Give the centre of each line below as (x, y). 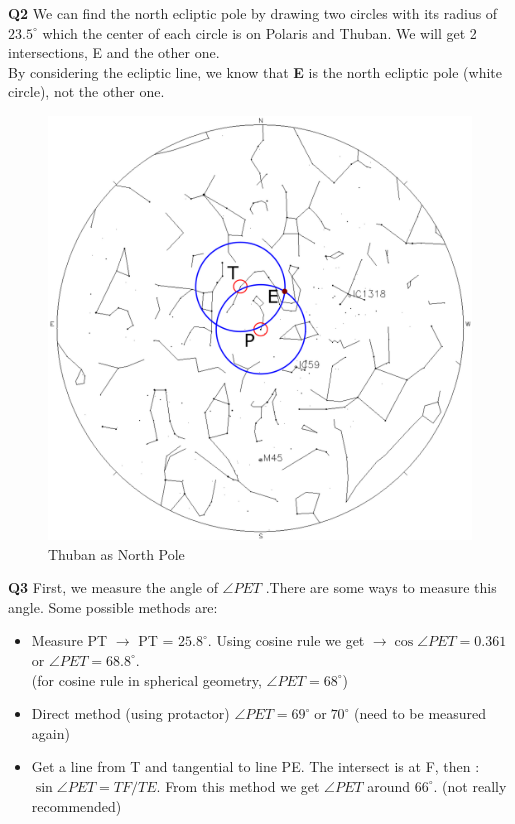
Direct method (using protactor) (130, 713)
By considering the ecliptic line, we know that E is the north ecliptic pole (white (255, 71)
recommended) (76, 805)
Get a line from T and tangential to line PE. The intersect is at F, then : (255, 766)
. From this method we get (238, 785)
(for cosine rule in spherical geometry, (146, 679)
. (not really (470, 785)
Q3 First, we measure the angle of (113, 587)
